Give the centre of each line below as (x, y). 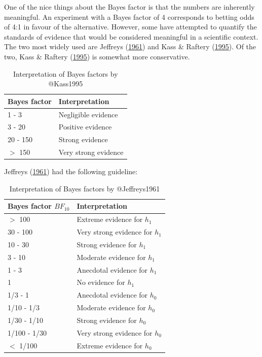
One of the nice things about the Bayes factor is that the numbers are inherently (129, 7)
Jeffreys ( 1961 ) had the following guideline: (71, 171)
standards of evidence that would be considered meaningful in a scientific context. (131, 36)
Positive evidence (85, 127)
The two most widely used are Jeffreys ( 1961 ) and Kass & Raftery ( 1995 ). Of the (130, 46)
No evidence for (101, 282)
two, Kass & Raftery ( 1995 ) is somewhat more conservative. (97, 56)
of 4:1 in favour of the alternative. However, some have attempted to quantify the (130, 27)
